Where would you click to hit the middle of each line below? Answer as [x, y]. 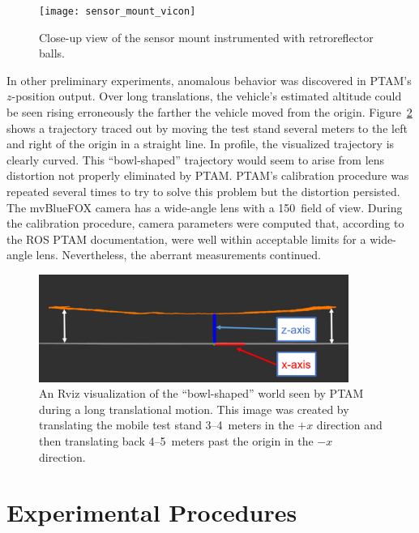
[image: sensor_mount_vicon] [118, 11]
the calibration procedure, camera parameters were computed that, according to [205, 223]
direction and [349, 425]
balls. [52, 53]
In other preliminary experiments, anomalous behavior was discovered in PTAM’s [209, 80]
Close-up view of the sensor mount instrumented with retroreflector [206, 37]
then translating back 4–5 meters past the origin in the [176, 441]
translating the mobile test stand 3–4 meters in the [167, 425]
